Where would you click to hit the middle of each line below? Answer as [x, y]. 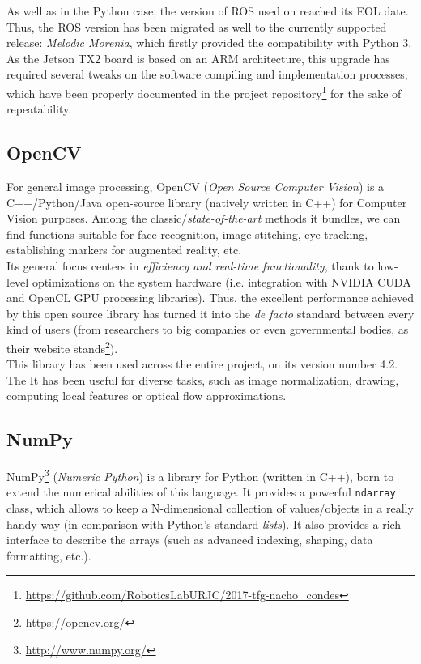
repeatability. [39, 109]
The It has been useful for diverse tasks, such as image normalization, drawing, [203, 379]
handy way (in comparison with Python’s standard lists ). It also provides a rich [204, 524]
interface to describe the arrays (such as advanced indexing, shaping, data [190, 540]
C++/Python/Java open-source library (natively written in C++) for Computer [207, 202]
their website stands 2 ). [62, 347]
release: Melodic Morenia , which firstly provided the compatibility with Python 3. [209, 43]
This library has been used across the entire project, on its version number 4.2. [202, 364]
